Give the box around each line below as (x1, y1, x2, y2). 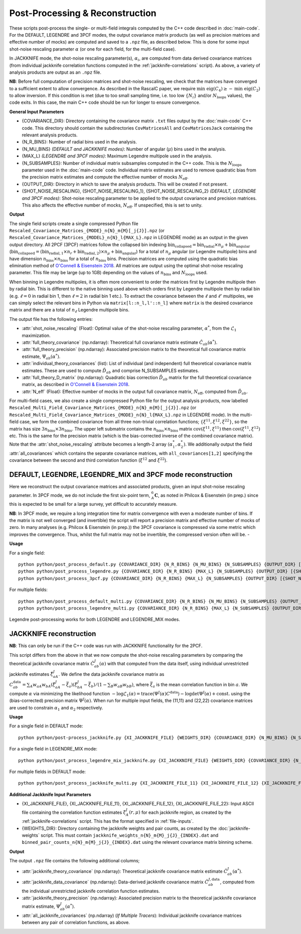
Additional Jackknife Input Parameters (9, 791, 91, 797)
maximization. (22, 332, 51, 338)
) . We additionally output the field (183, 441, 253, 447)
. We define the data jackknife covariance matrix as (58, 671, 165, 677)
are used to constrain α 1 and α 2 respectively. (9, 704, 103, 712)
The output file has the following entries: (9, 316, 93, 322)
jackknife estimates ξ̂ (9, 671, 54, 677)
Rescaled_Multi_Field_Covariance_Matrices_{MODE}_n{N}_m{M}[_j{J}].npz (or (9, 405, 197, 411)
